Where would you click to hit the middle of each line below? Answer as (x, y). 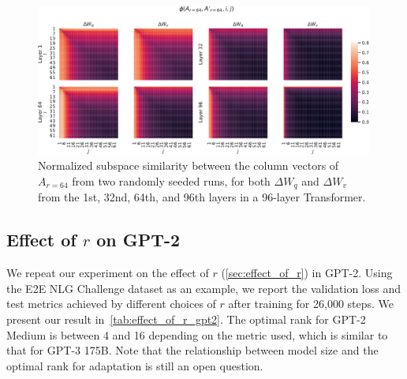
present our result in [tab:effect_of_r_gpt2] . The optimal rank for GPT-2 (186, 319)
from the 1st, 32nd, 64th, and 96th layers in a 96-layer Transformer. (202, 197)
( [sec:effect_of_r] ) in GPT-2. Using (307, 273)
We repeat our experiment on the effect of (108, 273)
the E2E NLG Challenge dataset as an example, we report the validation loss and (203, 288)
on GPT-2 (138, 240)
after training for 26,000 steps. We (311, 304)
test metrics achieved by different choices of (111, 304)
